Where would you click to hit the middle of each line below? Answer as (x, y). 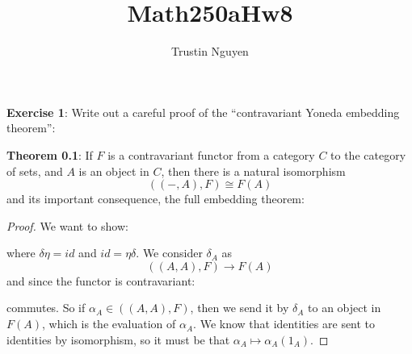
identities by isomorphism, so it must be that (118, 339)
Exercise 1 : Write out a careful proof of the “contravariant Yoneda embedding (203, 112)
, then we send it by (240, 308)
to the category (368, 154)
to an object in (345, 308)
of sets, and (35, 171)
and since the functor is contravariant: (101, 280)
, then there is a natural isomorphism (253, 171)
